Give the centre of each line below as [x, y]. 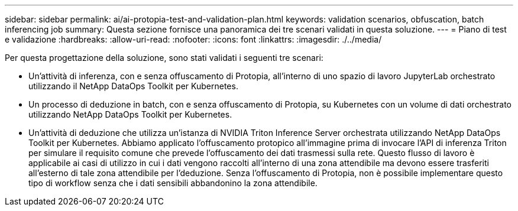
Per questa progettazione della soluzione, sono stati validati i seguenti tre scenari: [164, 58]
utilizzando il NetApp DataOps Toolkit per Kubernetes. [133, 86]
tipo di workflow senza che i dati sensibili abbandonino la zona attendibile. [173, 183]
